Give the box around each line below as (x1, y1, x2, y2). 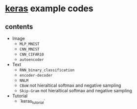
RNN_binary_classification (19, 68, 75, 73)
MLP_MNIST (19, 42, 40, 47)
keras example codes (5, 3, 94, 14)
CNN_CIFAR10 (19, 52, 44, 57)
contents (5, 23, 33, 31)
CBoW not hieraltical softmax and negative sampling (19, 82, 121, 88)
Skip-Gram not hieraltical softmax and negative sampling (19, 88, 132, 93)
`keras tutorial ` (19, 98, 46, 105)
